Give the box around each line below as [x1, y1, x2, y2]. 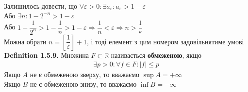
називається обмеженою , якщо [111, 50, 201, 60]
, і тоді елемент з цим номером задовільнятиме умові [86, 36, 244, 46]
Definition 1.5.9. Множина [4, 50, 89, 60]
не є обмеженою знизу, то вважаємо [30, 79, 137, 89]
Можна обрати [4, 36, 47, 46]
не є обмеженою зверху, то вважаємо [30, 69, 140, 79]
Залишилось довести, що [4, 1, 78, 11]
